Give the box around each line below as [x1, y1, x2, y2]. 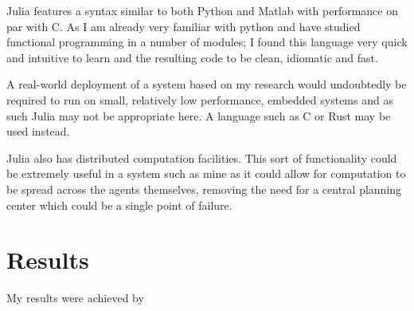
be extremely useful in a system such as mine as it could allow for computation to [6, 165, 406, 182]
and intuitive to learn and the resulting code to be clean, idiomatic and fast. [6, 49, 378, 65]
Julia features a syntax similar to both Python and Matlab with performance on [6, 2, 399, 18]
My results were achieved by [6, 289, 144, 306]
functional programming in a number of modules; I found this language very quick [6, 33, 408, 50]
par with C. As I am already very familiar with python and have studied [6, 18, 361, 34]
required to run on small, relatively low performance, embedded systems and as [6, 91, 393, 108]
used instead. [6, 123, 70, 140]
